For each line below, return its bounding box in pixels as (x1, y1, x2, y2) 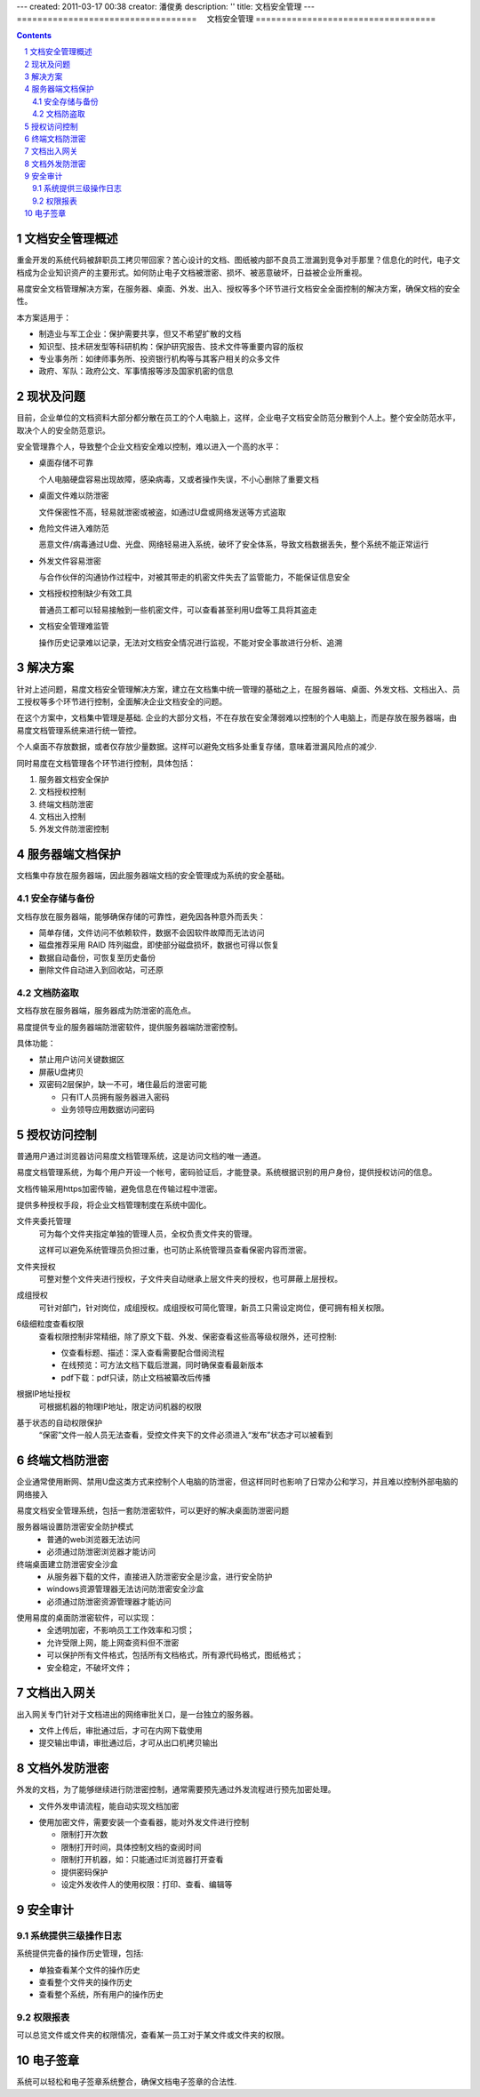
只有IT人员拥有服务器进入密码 (60, 1092, 170, 1102)
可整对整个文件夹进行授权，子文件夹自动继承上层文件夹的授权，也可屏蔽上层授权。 (38, 1273, 342, 1284)
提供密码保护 (60, 1867, 108, 1877)
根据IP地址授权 (16, 1389, 71, 1399)
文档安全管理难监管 (38, 620, 109, 631)
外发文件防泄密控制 (38, 823, 109, 835)
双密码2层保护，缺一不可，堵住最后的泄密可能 (38, 1079, 208, 1090)
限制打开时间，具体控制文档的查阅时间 (60, 1841, 202, 1853)
